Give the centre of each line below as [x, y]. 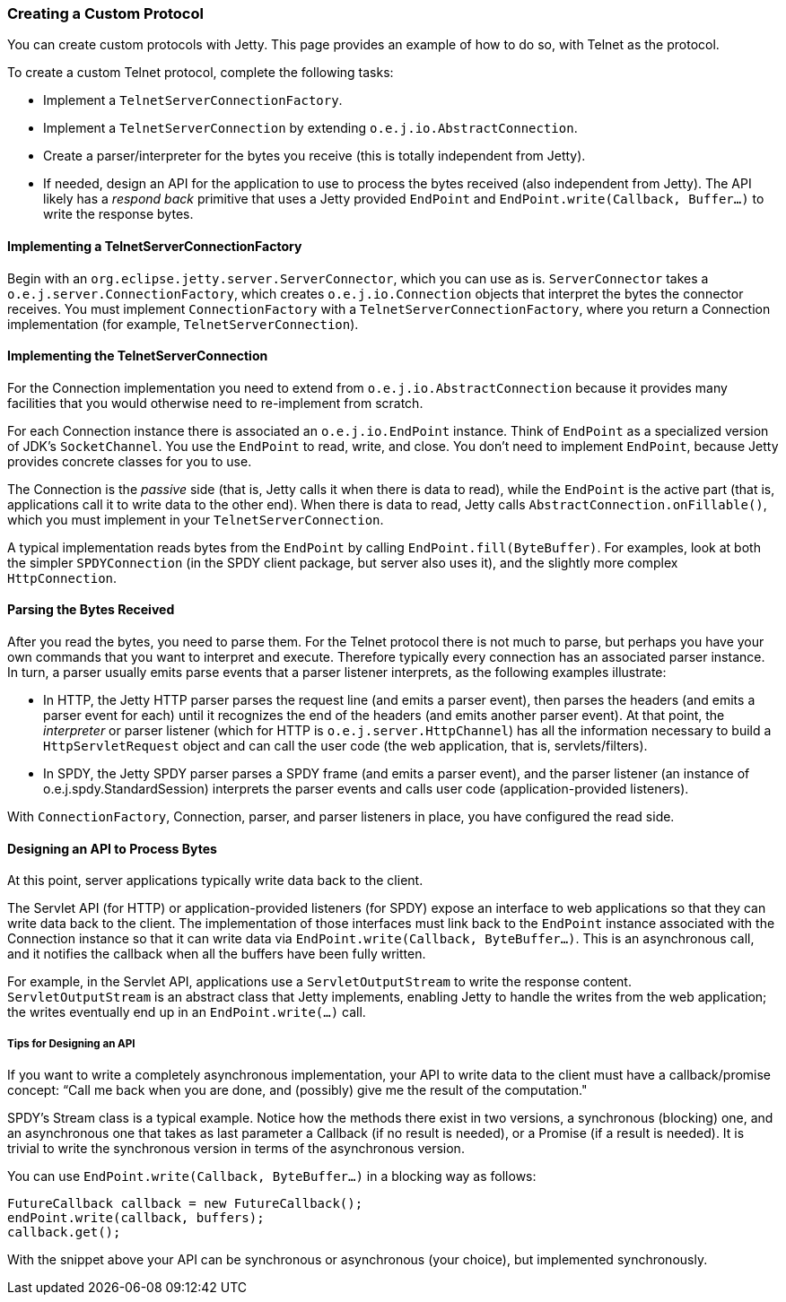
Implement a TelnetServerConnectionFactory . [193, 100]
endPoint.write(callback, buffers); [136, 1218]
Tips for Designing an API [71, 1043]
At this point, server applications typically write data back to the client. [215, 881]
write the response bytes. [118, 214]
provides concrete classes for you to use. [130, 461]
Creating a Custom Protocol [105, 13]
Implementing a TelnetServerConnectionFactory [155, 246]
